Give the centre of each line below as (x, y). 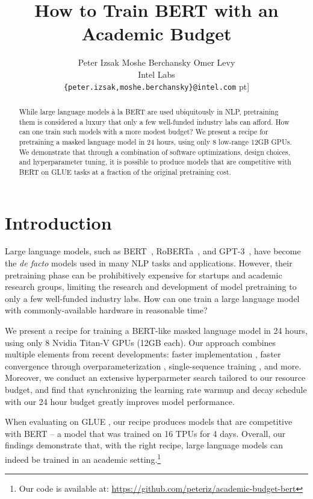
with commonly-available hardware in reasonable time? (106, 310)
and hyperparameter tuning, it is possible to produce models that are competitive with (155, 162)
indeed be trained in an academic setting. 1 (83, 458)
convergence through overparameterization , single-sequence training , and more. (153, 366)
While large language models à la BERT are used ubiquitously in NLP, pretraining (149, 111)
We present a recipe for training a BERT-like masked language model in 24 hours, (156, 331)
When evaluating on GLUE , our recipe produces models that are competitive (149, 422)
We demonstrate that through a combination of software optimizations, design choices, (155, 152)
